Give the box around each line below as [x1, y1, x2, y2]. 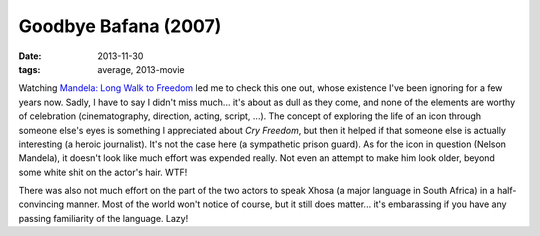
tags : [18, 63, 41, 75]
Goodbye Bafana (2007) [18, 15, 222, 37]
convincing [18, 198, 65, 210]
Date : [18, 50, 42, 62]
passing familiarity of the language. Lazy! [18, 212, 189, 224]
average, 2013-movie [97, 63, 185, 75]
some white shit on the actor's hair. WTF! [18, 166, 188, 178]
